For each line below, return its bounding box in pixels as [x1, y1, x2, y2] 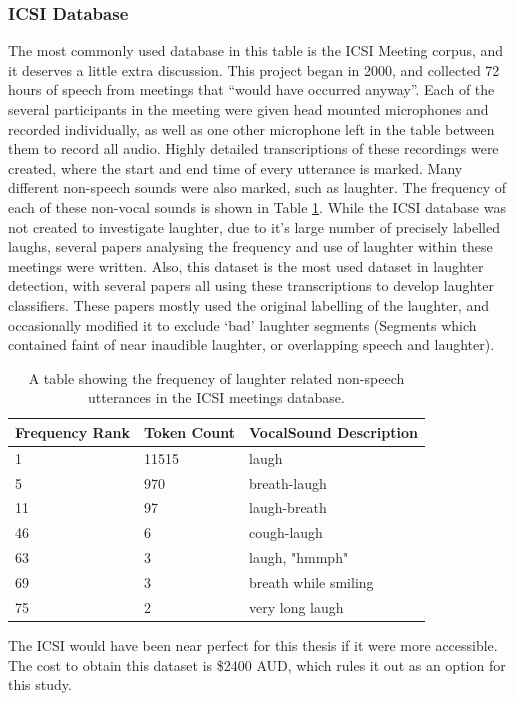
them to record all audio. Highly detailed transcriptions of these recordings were [8, 138, 499, 159]
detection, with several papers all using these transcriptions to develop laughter [8, 275, 494, 296]
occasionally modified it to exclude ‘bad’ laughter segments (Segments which [8, 314, 477, 335]
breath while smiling [248, 571, 374, 592]
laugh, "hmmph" [248, 547, 349, 568]
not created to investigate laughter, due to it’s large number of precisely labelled [8, 216, 500, 237]
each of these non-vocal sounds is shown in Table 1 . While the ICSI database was [8, 196, 506, 217]
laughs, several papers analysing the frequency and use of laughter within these [8, 236, 493, 257]
